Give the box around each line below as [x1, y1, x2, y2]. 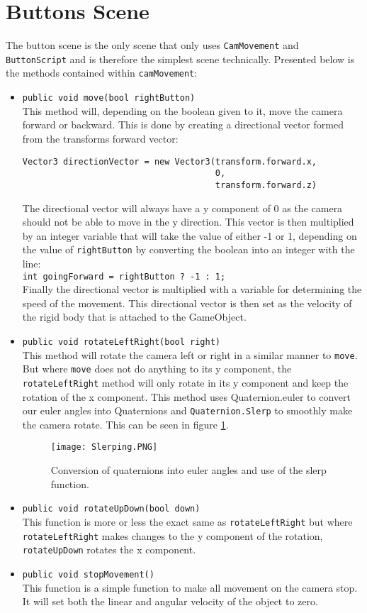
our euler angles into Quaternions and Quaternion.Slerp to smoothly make [22, 403, 353, 418]
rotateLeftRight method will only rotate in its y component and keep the [22, 375, 349, 390]
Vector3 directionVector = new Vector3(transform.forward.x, [22, 156, 317, 167]
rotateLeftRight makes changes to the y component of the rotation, [22, 528, 323, 543]
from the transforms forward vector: [22, 131, 179, 145]
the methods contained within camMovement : [6, 65, 198, 80]
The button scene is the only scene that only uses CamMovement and [6, 38, 299, 53]
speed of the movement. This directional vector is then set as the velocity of [22, 295, 352, 310]
